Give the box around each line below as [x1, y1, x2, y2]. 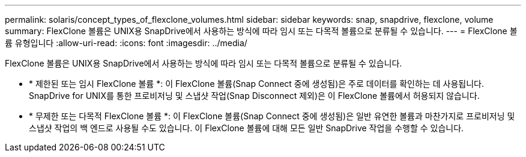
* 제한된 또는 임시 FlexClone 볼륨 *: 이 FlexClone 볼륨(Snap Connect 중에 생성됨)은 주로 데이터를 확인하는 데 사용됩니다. [29, 78, 484, 89]
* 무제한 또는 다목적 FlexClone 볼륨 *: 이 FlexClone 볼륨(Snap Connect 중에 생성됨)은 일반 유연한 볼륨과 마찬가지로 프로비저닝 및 [29, 111, 515, 121]
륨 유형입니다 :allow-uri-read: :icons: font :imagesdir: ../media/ [5, 38, 247, 48]
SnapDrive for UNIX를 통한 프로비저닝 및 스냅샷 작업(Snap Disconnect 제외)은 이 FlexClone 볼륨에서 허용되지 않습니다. [29, 90, 480, 101]
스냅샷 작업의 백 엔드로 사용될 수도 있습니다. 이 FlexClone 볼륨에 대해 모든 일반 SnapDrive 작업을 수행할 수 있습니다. [29, 123, 464, 133]
